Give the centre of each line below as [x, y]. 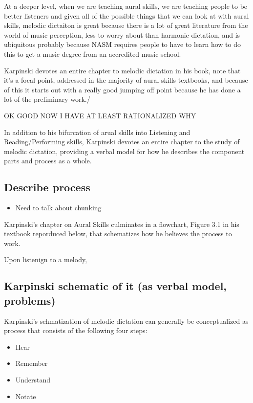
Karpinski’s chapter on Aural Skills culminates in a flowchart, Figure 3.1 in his [122, 224]
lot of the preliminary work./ [47, 99]
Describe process [47, 187]
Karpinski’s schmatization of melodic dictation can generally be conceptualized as [126, 321]
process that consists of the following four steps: [76, 330]
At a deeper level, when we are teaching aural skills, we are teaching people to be [126, 6]
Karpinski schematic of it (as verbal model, [116, 286]
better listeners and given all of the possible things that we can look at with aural [126, 15]
